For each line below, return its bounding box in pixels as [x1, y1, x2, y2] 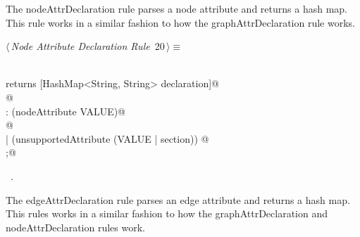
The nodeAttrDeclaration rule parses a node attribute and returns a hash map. [6, 1, 347, 15]
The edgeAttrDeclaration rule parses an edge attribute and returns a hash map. [6, 192, 350, 207]
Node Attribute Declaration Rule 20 [11, 39, 165, 53]
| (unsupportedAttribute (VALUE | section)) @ [6, 131, 209, 146]
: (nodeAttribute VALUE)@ [6, 103, 126, 118]
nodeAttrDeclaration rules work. [6, 219, 146, 234]
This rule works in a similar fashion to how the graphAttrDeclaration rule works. [6, 15, 355, 30]
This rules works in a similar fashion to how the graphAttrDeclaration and [6, 206, 328, 221]
